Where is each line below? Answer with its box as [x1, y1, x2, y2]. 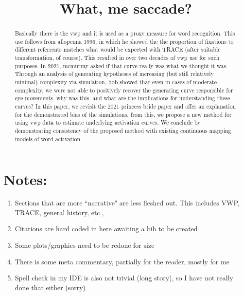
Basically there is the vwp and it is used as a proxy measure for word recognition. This [15, 29, 235, 37]
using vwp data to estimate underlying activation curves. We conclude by [15, 118, 201, 127]
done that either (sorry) [15, 282, 86, 292]
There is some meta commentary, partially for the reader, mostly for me [15, 256, 229, 266]
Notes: [3, 169, 48, 189]
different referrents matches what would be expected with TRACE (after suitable [15, 45, 221, 54]
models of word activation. [15, 134, 82, 143]
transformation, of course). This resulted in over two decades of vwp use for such [15, 54, 220, 62]
